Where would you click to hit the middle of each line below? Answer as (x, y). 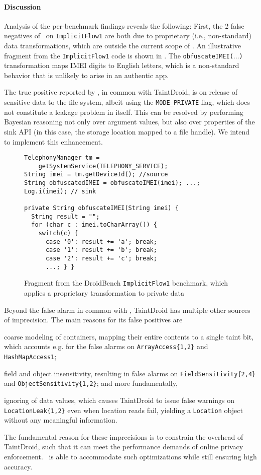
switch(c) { (58, 233)
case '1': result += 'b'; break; (101, 250)
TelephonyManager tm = (62, 158)
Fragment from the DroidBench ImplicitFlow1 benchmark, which (126, 283)
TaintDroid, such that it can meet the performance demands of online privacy (124, 447)
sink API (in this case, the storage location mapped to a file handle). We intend (127, 131)
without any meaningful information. (61, 420)
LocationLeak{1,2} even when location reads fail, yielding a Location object (123, 410)
